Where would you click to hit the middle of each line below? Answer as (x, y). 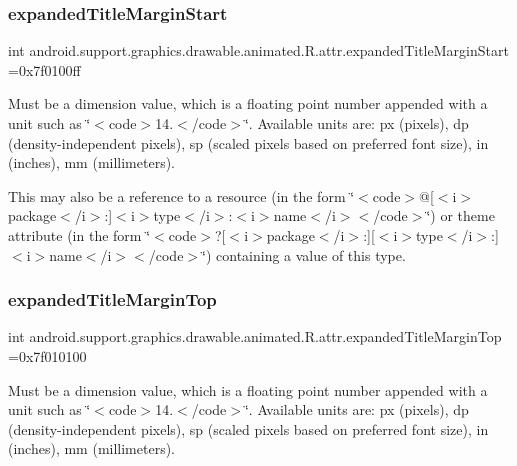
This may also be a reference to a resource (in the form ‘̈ (181, 195)
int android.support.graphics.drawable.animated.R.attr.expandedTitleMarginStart (258, 50)
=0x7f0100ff (44, 69)
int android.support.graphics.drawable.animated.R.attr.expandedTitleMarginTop (255, 336)
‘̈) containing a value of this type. (304, 254)
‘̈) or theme (460, 215)
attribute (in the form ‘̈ (79, 234)
